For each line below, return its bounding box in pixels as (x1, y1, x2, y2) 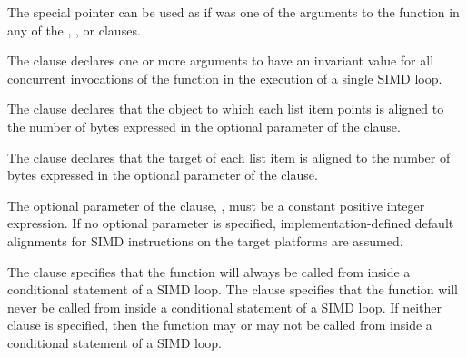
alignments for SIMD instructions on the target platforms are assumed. (7, 231, 403, 250)
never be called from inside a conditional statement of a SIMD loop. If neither (7, 297, 442, 316)
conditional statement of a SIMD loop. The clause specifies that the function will (7, 280, 458, 299)
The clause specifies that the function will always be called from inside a (7, 262, 411, 281)
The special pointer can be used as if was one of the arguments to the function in (7, 3, 460, 21)
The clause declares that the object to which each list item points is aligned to (7, 99, 444, 118)
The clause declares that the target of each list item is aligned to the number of (7, 147, 451, 166)
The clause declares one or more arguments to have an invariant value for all (7, 51, 434, 70)
